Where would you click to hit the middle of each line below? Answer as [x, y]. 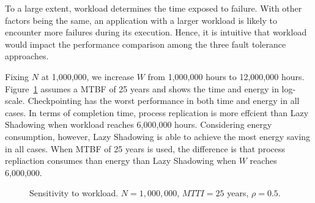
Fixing [17, 76]
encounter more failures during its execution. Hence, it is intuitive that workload [156, 32]
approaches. [27, 56]
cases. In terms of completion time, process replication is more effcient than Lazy [157, 112]
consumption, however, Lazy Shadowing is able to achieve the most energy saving [158, 136]
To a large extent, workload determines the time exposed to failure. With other [154, 8]
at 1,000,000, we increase [88, 76]
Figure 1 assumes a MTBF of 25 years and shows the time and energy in [142, 88]
